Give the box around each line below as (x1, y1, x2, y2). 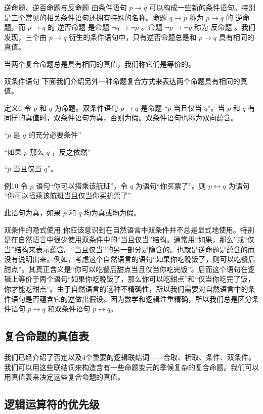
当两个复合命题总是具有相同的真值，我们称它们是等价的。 (4, 58, 195, 69)
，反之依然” (52, 146, 91, 157)
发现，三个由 (4, 31, 47, 42)
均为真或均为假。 (83, 207, 141, 217)
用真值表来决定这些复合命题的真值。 (4, 372, 124, 382)
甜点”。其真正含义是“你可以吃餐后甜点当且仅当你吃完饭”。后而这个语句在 (4, 263, 248, 274)
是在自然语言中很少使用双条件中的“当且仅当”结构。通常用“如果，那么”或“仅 (4, 234, 255, 245)
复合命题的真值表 (4, 328, 89, 344)
